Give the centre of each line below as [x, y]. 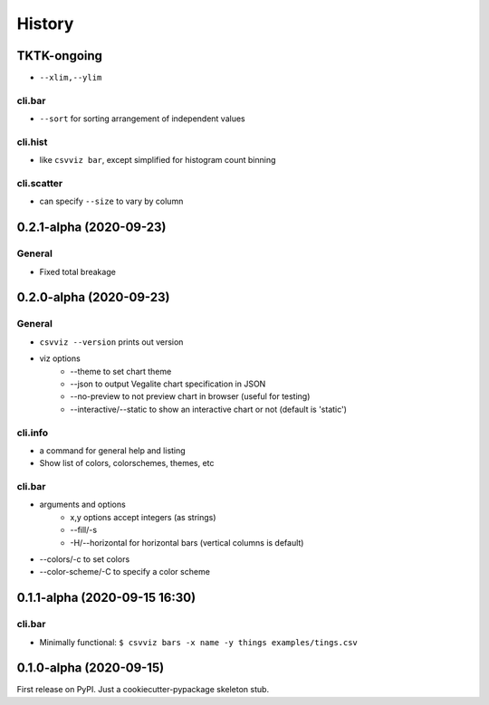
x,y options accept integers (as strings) [143, 517]
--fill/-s [84, 530]
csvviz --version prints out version [111, 342]
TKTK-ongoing [60, 56]
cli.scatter [40, 184]
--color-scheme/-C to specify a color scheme [125, 572]
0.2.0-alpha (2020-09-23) [93, 297]
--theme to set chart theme [121, 371]
